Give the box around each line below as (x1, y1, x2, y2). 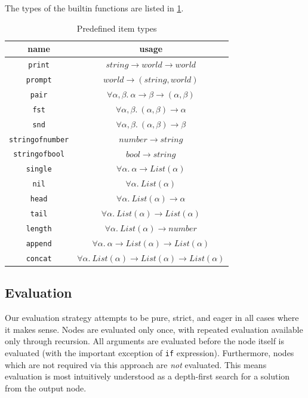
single (26, 165, 52, 174)
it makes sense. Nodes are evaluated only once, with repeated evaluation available (5, 323, 303, 335)
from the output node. (5, 381, 87, 394)
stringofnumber (9, 135, 69, 144)
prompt (26, 75, 52, 84)
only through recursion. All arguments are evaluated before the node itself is (5, 335, 285, 347)
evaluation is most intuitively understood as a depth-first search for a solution (5, 370, 290, 382)
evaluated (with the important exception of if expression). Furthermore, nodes (5, 346, 294, 359)
